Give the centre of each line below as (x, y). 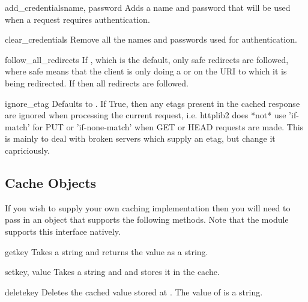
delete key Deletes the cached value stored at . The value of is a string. (134, 291)
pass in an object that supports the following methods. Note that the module (147, 219)
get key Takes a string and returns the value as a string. (107, 251)
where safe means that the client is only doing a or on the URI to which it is (146, 71)
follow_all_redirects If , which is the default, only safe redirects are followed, (147, 59)
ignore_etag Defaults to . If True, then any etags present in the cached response (152, 103)
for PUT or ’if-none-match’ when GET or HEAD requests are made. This (168, 126)
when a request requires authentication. (77, 19)
